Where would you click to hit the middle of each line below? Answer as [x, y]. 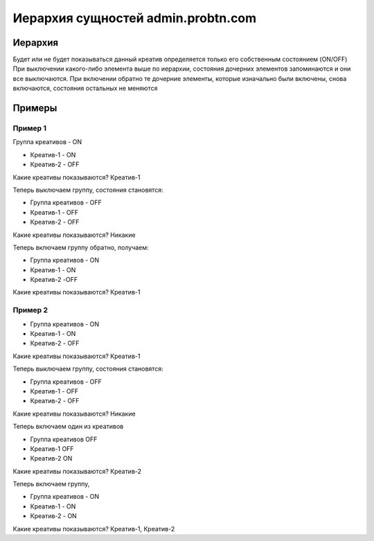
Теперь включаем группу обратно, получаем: [81, 247]
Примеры [35, 108]
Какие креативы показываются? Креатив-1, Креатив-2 [94, 529]
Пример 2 [30, 310]
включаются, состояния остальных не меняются [85, 88]
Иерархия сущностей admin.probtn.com [135, 18]
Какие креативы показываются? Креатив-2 [77, 471]
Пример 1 [29, 128]
